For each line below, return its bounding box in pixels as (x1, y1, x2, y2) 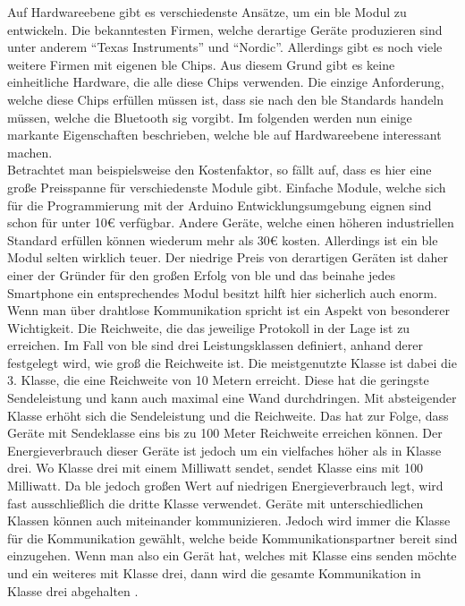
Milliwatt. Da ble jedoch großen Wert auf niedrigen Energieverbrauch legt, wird (7, 476, 444, 495)
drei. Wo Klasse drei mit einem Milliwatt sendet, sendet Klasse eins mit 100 (7, 458, 423, 477)
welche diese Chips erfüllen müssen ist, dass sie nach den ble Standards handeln (7, 90, 444, 108)
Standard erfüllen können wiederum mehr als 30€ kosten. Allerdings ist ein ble (7, 230, 438, 249)
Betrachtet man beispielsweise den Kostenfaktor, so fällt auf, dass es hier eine (7, 160, 432, 179)
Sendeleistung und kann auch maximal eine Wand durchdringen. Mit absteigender (7, 388, 457, 407)
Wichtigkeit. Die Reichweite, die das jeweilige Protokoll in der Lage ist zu (7, 318, 410, 337)
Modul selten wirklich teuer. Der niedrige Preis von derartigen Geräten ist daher (7, 248, 449, 267)
